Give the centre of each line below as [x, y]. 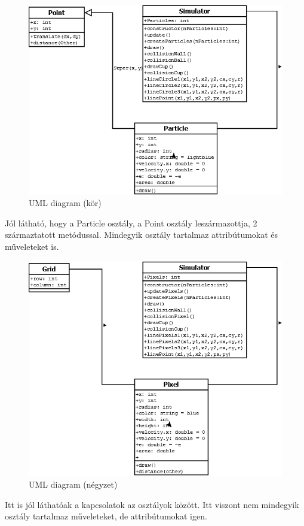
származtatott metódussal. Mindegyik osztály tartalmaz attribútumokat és [142, 235]
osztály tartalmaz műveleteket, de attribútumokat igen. [106, 516]
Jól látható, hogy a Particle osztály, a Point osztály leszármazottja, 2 [131, 223]
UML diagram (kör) [65, 203]
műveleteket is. [32, 247]
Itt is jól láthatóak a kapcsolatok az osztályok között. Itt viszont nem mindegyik [152, 504]
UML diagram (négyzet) [73, 484]
